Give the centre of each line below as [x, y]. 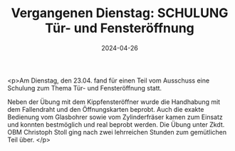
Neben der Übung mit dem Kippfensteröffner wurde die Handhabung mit [114, 102]
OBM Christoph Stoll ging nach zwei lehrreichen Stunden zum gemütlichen [117, 132]
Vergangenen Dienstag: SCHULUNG [120, 13]
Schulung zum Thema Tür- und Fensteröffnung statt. [85, 88]
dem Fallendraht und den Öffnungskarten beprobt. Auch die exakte [106, 109]
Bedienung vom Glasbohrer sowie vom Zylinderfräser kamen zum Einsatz [115, 117]
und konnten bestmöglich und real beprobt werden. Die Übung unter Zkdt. [116, 124]
